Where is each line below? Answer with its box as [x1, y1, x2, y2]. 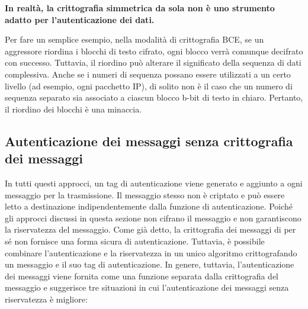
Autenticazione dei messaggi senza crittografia [5, 131, 293, 150]
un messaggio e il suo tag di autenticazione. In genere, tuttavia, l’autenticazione [5, 258, 294, 271]
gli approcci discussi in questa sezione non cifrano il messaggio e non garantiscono [5, 211, 301, 224]
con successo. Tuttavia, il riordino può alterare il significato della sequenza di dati [5, 56, 301, 69]
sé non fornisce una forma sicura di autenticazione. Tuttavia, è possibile [5, 234, 265, 247]
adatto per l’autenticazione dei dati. [5, 13, 155, 25]
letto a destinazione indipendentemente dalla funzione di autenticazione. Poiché [5, 200, 293, 213]
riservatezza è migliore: [5, 292, 88, 305]
